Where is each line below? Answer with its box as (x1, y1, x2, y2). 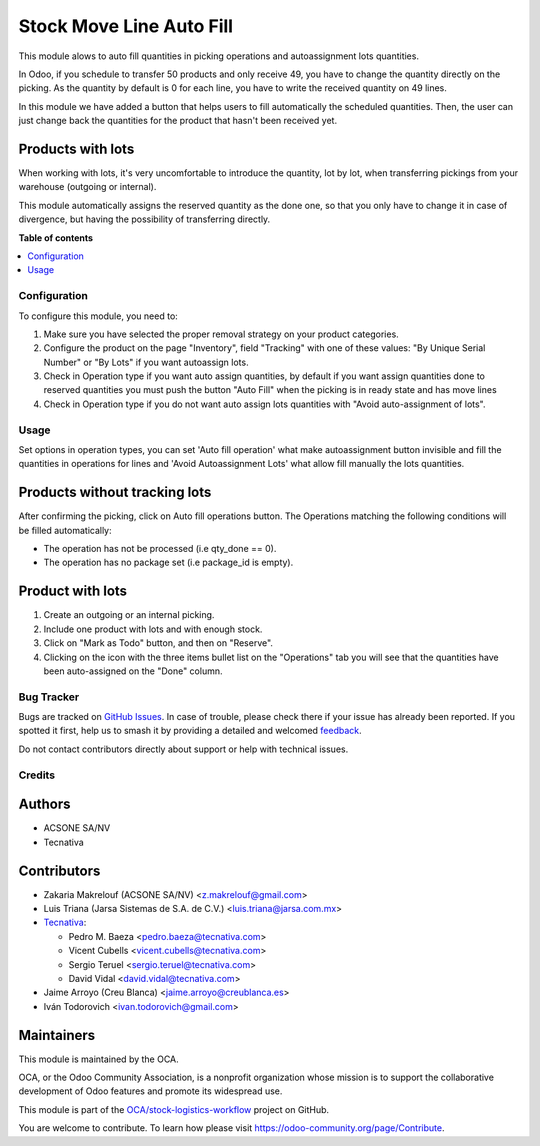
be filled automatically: (18, 524, 112, 536)
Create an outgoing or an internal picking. (43, 609, 215, 621)
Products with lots (18, 140, 135, 157)
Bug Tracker (18, 690, 80, 704)
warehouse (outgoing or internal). (18, 181, 157, 193)
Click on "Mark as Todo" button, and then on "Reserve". (43, 637, 274, 649)
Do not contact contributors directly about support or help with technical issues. (18, 743, 349, 755)
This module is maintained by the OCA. (18, 1053, 179, 1065)
